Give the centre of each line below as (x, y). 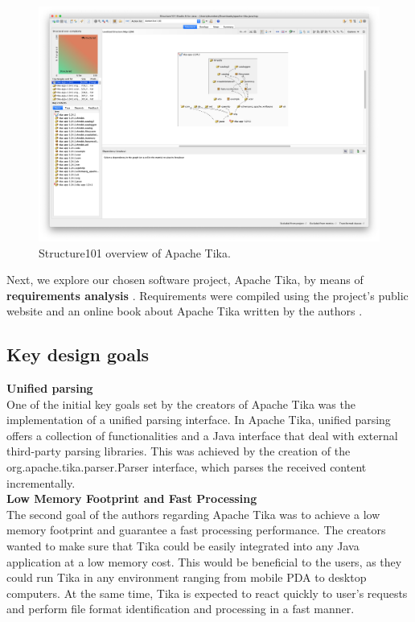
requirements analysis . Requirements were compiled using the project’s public (207, 295)
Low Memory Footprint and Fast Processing (132, 498)
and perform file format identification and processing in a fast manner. (181, 609)
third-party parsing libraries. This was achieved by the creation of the (179, 451)
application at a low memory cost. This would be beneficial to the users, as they (204, 561)
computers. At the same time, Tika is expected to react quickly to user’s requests (207, 593)
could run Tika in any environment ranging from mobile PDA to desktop (187, 577)
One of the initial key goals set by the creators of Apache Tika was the (181, 404)
